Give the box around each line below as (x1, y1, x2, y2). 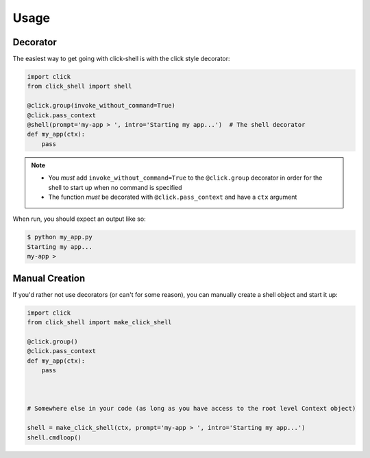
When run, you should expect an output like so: (12, 215, 147, 223)
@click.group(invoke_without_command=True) (27, 101, 176, 110)
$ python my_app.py (27, 233, 92, 241)
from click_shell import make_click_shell (27, 318, 172, 326)
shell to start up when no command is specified (48, 183, 182, 191)
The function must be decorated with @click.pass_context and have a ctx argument (48, 193, 297, 201)
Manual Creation (12, 272, 86, 284)
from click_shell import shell (27, 82, 133, 91)
